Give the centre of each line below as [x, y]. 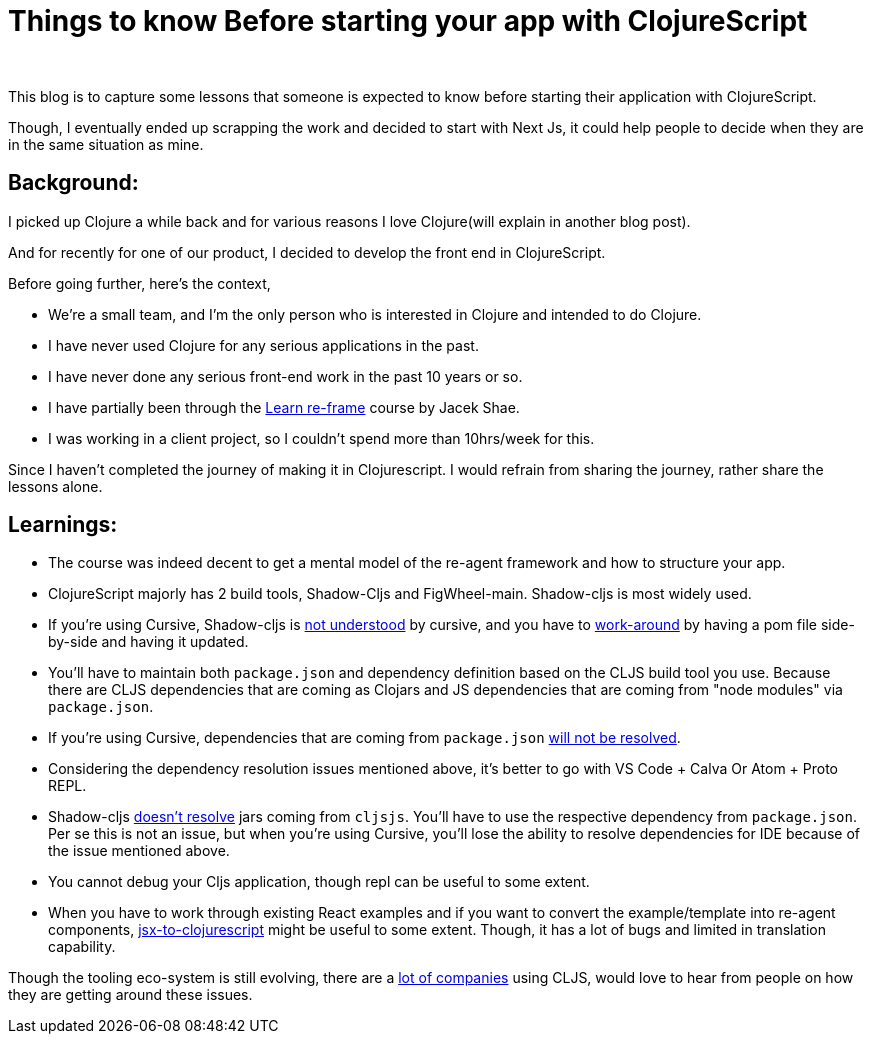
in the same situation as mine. [106, 144]
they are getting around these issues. [130, 995]
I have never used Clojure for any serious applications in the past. [263, 345]
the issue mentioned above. [139, 851]
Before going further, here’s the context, [139, 283]
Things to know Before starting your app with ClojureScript [408, 21]
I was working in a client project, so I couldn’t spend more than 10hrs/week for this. [321, 438]
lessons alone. [55, 486]
